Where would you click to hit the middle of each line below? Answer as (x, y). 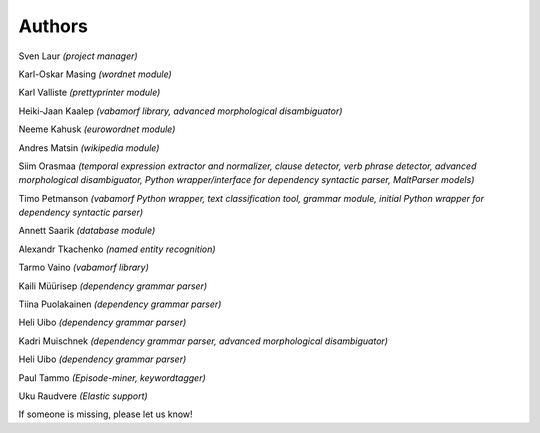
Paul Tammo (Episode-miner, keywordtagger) (112, 377)
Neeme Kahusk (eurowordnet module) (97, 129)
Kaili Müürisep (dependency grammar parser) (113, 286)
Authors (53, 26)
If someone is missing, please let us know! (106, 414)
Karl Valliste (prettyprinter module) (89, 92)
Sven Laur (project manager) (78, 56)
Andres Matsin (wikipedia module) (89, 147)
